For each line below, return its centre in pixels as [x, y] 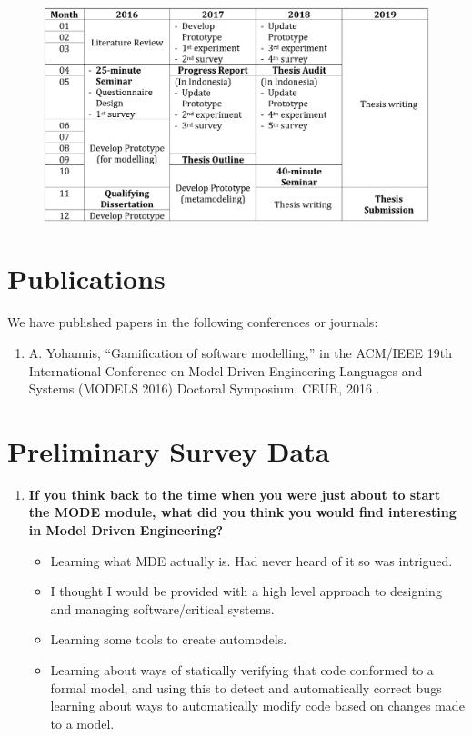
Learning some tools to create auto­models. [169, 639]
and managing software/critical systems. [162, 608]
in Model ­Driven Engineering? [126, 530]
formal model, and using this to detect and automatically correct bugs [246, 687]
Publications [86, 278]
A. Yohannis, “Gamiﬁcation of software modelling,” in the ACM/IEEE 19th [241, 352]
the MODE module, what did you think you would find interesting [242, 512]
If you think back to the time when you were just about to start [235, 494]
